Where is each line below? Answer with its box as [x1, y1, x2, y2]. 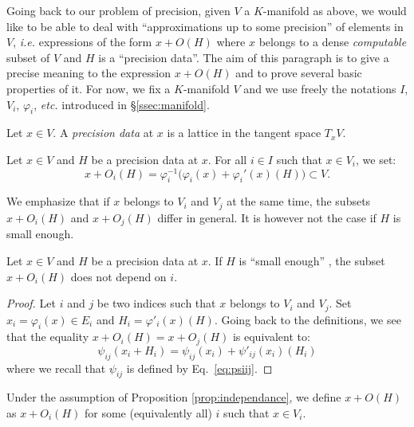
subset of [6, 49, 50, 65]
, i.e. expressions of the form [13, 33, 152, 50]
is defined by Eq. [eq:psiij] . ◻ [126, 359, 273, 376]
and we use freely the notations [243, 80, 396, 96]
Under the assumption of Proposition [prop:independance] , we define [6, 389, 341, 405]
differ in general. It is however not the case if [157, 209, 377, 225]
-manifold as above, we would [262, 2, 407, 18]
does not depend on [70, 268, 167, 284]
